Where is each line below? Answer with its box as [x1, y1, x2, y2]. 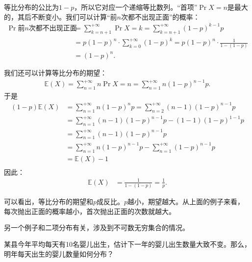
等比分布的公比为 [4, 2, 59, 12]
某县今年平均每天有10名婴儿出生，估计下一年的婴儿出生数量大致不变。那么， [4, 239, 251, 249]
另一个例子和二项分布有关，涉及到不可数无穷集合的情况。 [4, 222, 189, 233]
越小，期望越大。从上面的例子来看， [127, 196, 245, 207]
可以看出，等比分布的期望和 [4, 196, 93, 207]
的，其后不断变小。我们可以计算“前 [4, 11, 117, 22]
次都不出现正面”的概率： [121, 11, 200, 22]
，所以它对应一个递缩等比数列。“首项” [74, 2, 198, 12]
